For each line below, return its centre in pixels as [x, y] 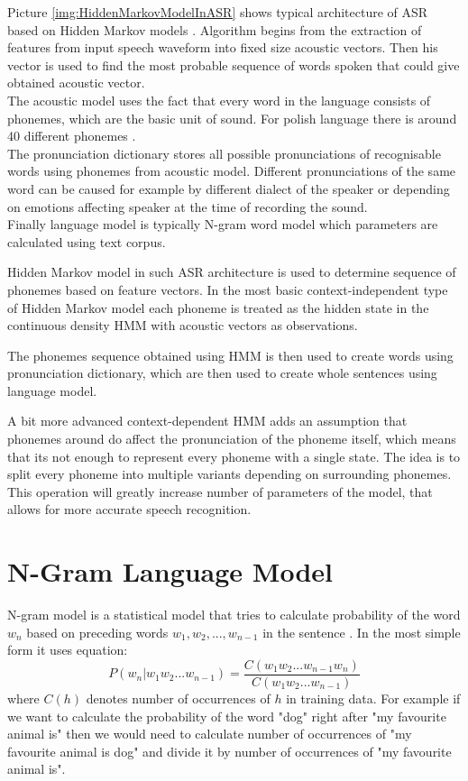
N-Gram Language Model [170, 571]
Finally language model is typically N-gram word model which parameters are [223, 224]
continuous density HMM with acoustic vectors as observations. [183, 325]
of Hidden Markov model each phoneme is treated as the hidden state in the [218, 307]
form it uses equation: [68, 650]
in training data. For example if [373, 698]
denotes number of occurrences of [178, 698]
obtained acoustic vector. [76, 83]
